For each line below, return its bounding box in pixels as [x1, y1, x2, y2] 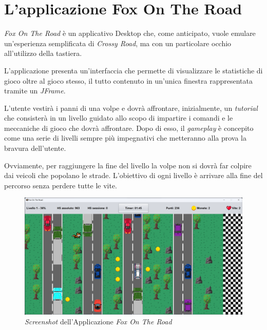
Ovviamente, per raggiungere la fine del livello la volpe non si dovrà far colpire [4, 160, 252, 170]
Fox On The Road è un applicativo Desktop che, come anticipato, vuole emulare [4, 28, 256, 38]
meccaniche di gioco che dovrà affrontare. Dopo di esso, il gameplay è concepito [4, 122, 254, 133]
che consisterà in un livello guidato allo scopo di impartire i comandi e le [4, 112, 233, 123]
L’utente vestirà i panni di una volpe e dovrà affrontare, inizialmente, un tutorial [4, 102, 258, 113]
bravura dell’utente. [4, 143, 66, 153]
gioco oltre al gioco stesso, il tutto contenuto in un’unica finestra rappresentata [4, 75, 253, 86]
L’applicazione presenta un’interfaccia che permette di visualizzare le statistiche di [4, 65, 263, 75]
